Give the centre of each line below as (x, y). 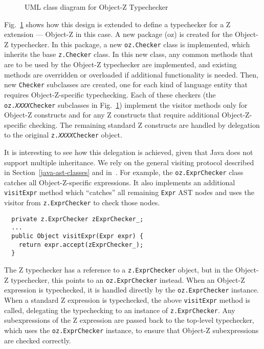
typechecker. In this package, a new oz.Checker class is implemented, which (130, 44)
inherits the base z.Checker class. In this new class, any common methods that (129, 54)
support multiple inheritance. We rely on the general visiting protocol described (129, 162)
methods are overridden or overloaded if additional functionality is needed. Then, (131, 74)
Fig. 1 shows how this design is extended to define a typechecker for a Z (117, 24)
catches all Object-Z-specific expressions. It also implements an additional (120, 182)
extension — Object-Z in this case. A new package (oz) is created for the (118, 34)
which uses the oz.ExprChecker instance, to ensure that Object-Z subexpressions (131, 330)
